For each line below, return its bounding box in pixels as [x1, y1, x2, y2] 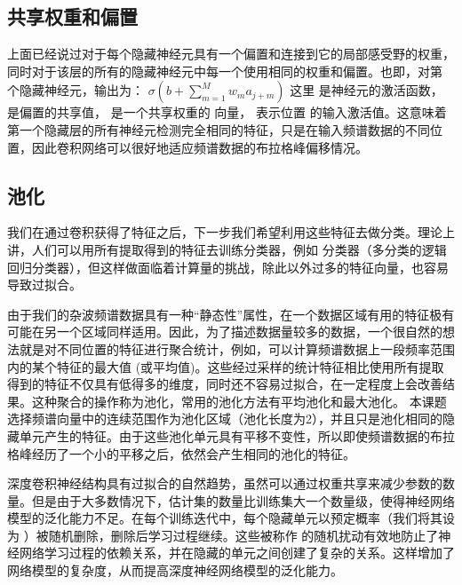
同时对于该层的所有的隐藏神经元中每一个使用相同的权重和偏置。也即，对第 [7, 61, 442, 80]
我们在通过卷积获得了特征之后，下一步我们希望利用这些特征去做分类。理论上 [7, 223, 455, 241]
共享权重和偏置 [7, 3, 138, 30]
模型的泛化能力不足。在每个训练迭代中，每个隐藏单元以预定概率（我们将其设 [7, 509, 455, 527]
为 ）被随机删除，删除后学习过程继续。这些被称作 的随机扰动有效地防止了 [7, 526, 439, 544]
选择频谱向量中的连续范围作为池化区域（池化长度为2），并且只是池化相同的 [7, 409, 442, 428]
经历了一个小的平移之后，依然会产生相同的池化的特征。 [31, 444, 355, 462]
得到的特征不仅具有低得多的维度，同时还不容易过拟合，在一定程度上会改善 [7, 375, 442, 393]
